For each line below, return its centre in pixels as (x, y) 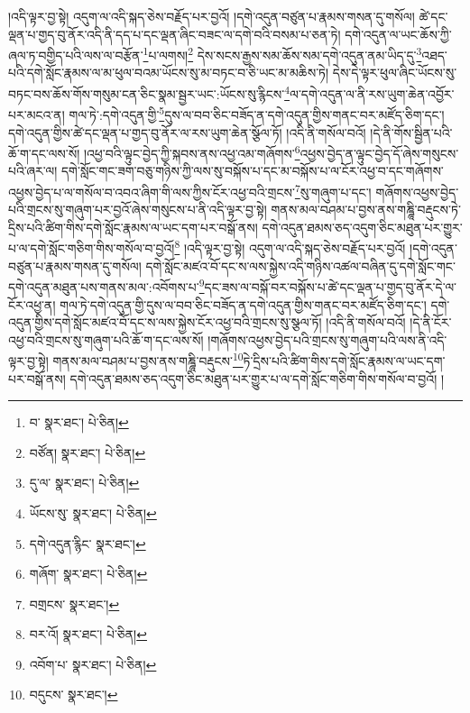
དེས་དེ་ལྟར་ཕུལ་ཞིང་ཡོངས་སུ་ (395, 73)
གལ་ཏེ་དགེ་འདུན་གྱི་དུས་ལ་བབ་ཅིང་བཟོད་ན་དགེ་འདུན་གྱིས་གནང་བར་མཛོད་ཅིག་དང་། (243, 304)
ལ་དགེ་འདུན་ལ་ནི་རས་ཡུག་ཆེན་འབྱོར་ (372, 93)
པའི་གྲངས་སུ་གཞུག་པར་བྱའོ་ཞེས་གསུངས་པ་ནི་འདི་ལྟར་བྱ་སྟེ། (138, 210)
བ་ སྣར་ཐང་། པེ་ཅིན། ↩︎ (79, 422)
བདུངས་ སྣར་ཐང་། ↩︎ (74, 695)
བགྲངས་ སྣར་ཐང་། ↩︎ (74, 603)
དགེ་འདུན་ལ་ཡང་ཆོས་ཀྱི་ (398, 34)
